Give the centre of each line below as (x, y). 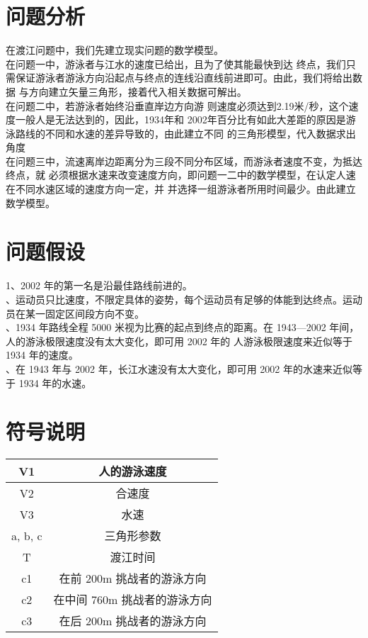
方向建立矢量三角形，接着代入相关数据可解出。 (138, 91)
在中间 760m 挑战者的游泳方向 (133, 600)
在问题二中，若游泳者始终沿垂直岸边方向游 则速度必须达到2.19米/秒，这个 (177, 105)
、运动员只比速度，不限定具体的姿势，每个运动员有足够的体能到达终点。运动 (184, 299)
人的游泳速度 (133, 471)
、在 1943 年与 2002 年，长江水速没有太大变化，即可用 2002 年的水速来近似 (179, 368)
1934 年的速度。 (42, 355)
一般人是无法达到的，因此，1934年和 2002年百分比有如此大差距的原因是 (180, 119)
